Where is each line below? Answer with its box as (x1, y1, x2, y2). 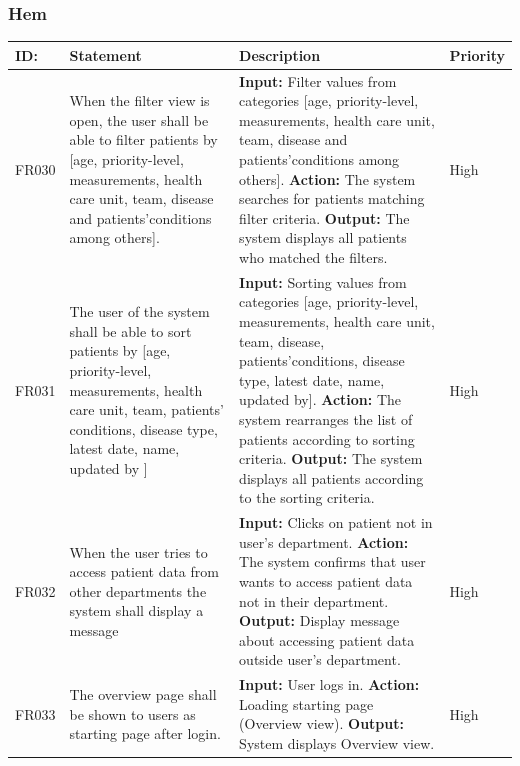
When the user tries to (69, 541, 208, 562)
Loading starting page (239, 693, 374, 714)
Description (239, 44, 321, 65)
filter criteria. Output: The (239, 207, 410, 228)
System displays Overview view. (239, 732, 435, 753)
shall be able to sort (69, 320, 192, 341)
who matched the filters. (239, 246, 388, 267)
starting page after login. (69, 723, 221, 744)
